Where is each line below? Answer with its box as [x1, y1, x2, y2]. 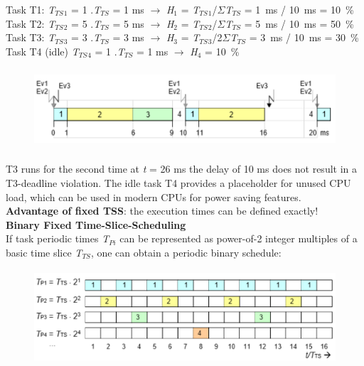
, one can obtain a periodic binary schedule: [90, 244, 282, 259]
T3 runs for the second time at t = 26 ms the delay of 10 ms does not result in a [6, 161, 358, 176]
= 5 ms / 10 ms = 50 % [244, 16, 354, 31]
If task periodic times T [6, 231, 109, 246]
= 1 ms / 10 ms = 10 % [244, 2, 354, 16]
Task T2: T [6, 16, 55, 31]
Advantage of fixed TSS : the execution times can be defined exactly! [6, 203, 318, 218]
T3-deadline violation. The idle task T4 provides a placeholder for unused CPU [6, 175, 351, 190]
